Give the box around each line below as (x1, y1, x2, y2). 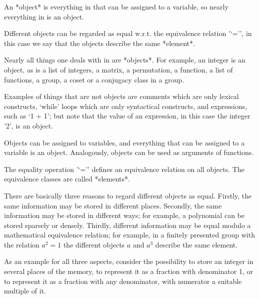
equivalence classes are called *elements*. (4, 173, 130, 184)
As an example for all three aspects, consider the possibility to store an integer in (4, 256, 253, 266)
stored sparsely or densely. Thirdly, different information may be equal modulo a (4, 219, 251, 230)
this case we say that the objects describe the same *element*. (4, 37, 195, 48)
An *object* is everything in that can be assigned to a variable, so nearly (4, 1, 228, 11)
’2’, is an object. (4, 120, 53, 130)
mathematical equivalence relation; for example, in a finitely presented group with (4, 229, 255, 240)
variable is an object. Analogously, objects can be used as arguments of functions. (4, 147, 254, 157)
